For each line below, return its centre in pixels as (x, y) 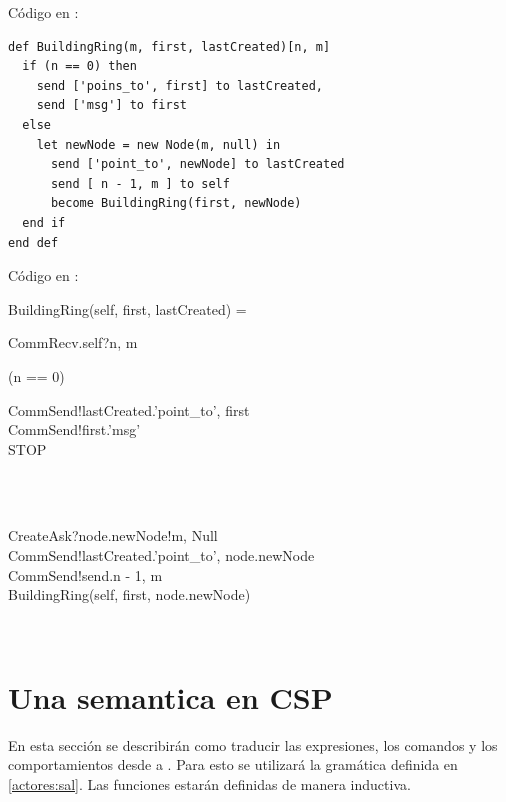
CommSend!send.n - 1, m (85, 574)
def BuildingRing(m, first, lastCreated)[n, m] (169, 46)
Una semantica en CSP (170, 696)
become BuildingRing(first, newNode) (176, 203)
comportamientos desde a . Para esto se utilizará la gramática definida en (233, 764)
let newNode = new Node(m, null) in (158, 144)
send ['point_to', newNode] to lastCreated (197, 164)
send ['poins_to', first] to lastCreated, (179, 85)
